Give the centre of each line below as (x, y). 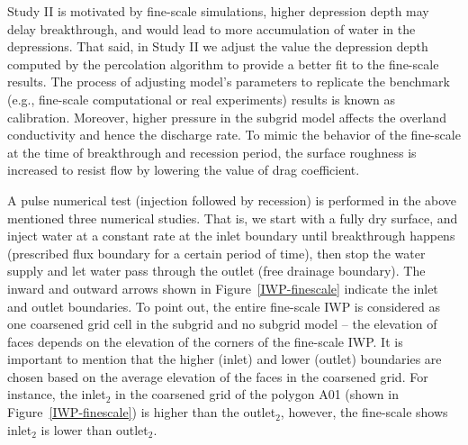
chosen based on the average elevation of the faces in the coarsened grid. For (218, 376)
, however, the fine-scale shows (364, 412)
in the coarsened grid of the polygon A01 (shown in (257, 394)
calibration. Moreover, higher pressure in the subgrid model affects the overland (227, 117)
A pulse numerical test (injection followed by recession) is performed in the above (232, 200)
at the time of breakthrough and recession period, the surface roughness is (212, 152)
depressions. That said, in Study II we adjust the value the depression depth (218, 46)
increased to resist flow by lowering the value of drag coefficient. (184, 170)
